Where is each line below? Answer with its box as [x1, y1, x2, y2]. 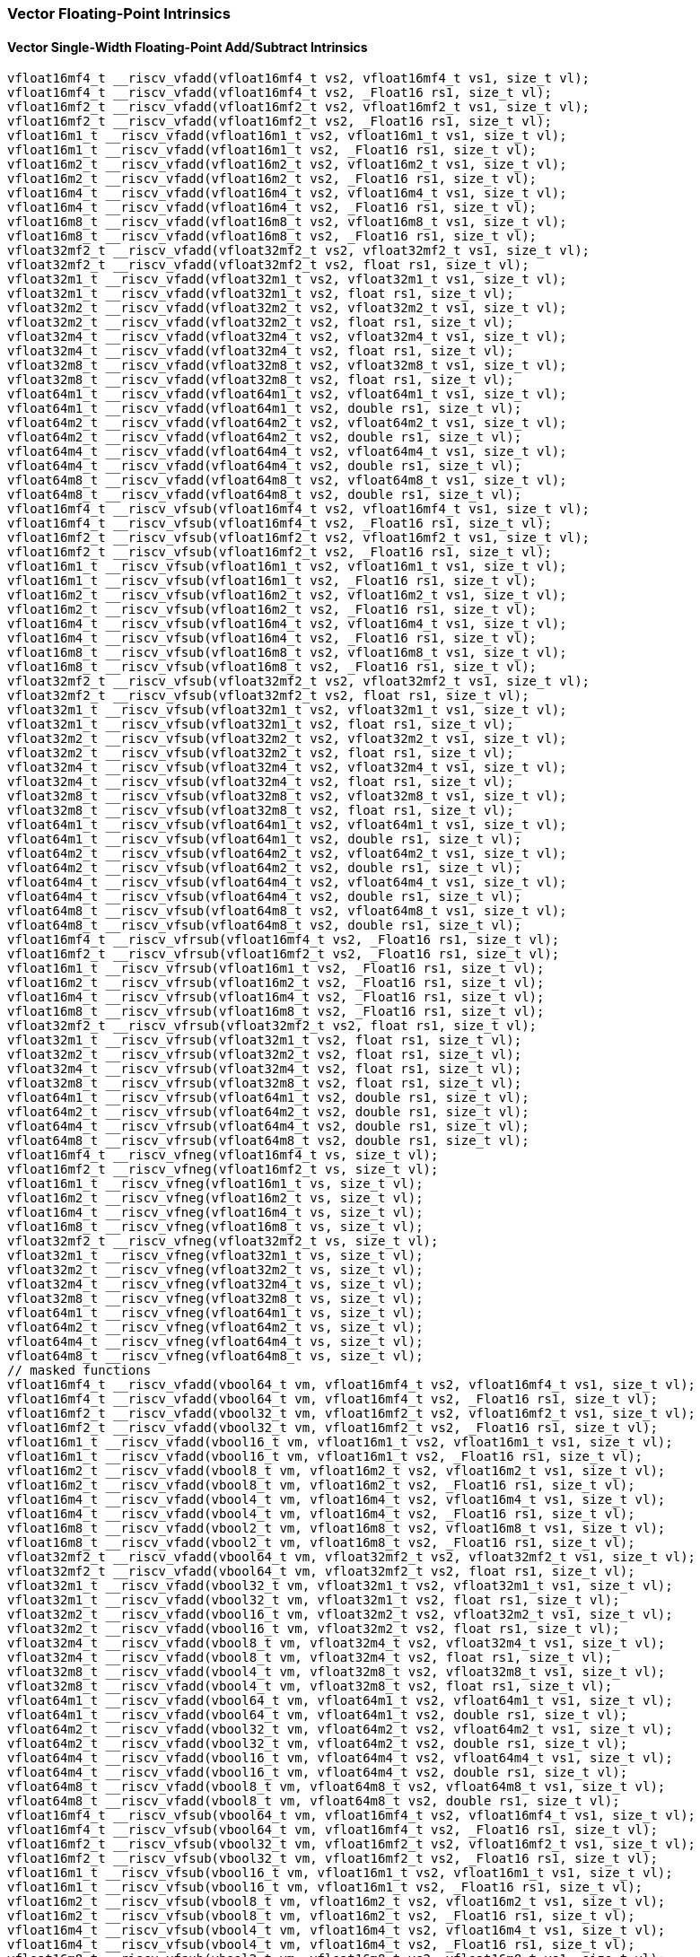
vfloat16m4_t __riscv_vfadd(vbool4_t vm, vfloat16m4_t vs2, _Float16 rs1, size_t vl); [7, 1507, 635, 1522]
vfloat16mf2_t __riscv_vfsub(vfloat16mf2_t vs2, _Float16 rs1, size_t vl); [7, 545, 552, 560]
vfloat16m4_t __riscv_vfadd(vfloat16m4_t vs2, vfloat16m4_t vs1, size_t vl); [7, 186, 567, 201]
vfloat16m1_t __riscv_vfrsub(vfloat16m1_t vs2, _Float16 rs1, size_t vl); [7, 961, 545, 976]
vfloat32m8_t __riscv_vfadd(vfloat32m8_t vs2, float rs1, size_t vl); [7, 372, 514, 388]
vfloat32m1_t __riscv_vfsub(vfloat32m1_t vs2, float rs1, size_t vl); [7, 717, 514, 732]
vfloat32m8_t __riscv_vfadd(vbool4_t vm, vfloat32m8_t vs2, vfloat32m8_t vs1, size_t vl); [7, 1664, 666, 1680]
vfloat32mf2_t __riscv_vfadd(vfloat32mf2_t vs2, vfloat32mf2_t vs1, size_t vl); [7, 243, 591, 258]
